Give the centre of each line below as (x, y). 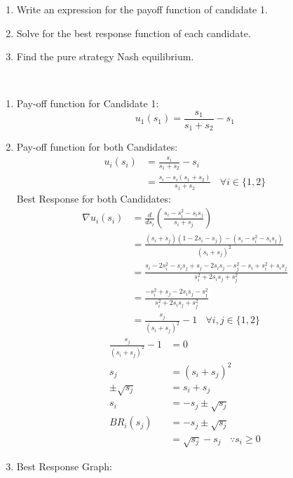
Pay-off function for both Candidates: (97, 147)
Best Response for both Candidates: (94, 198)
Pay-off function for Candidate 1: (88, 103)
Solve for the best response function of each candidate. (134, 33)
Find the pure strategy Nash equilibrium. (105, 56)
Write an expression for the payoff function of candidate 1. (142, 9)
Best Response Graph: (64, 466)
